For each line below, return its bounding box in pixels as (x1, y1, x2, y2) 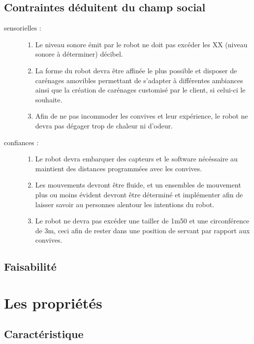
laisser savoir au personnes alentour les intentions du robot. (35, 199, 214, 209)
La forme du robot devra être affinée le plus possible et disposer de (35, 65, 237, 75)
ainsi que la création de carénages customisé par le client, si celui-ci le (35, 85, 246, 95)
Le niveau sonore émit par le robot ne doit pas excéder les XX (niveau (35, 39, 248, 49)
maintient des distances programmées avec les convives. (35, 163, 202, 173)
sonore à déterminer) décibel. (35, 49, 123, 59)
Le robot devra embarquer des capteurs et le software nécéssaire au (35, 154, 238, 164)
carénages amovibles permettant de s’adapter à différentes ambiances (35, 75, 243, 85)
